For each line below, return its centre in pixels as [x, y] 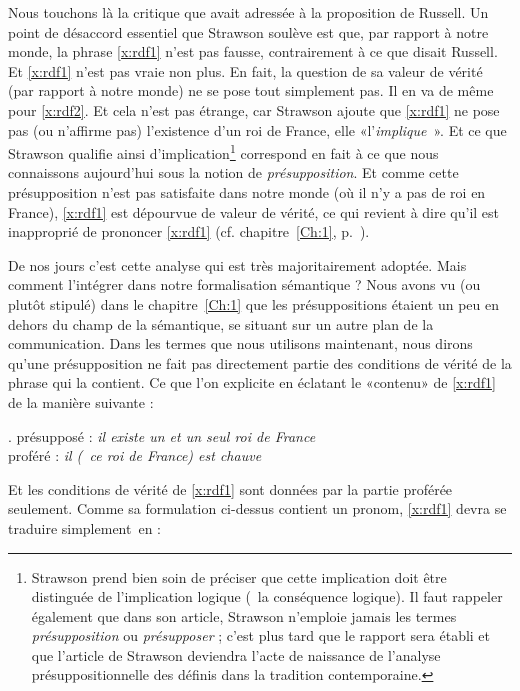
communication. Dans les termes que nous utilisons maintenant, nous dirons [240, 343]
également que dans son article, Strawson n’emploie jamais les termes [244, 615]
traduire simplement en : [84, 527]
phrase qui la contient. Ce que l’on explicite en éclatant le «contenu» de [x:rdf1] [252, 382]
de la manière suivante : [81, 401]
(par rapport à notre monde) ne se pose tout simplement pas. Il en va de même [251, 90]
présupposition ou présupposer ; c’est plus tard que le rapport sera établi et [261, 635]
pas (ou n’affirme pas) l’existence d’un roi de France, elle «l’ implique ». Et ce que [257, 129]
